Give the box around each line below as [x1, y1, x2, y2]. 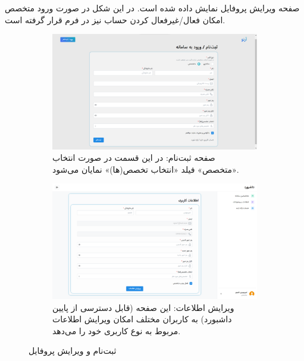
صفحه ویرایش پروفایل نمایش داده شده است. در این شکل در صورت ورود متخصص [5, 2, 300, 14]
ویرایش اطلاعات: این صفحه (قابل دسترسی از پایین [52, 301, 234, 313]
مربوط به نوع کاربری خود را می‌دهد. [52, 324, 181, 337]
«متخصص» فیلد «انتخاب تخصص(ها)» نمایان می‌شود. [52, 163, 239, 175]
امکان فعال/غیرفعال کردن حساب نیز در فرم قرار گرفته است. [5, 13, 225, 26]
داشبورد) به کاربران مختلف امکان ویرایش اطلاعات [52, 313, 232, 325]
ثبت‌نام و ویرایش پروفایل [29, 344, 117, 357]
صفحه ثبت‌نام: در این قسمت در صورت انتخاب [52, 151, 215, 164]
